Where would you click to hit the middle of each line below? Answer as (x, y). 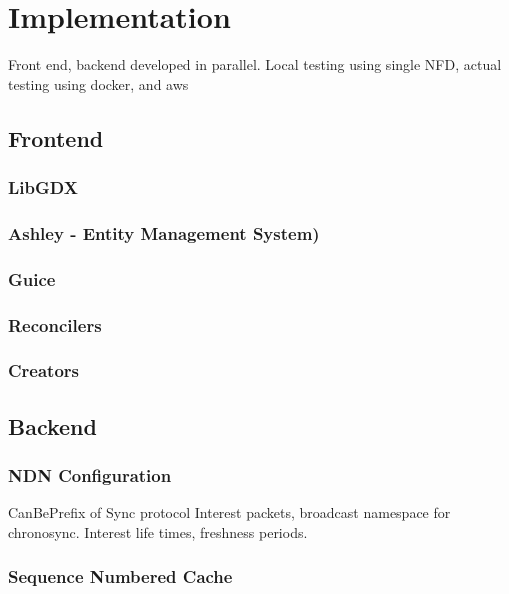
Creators (44, 370)
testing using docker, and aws (98, 83)
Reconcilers (55, 324)
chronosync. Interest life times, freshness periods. (158, 531)
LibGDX (43, 187)
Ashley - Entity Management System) (164, 232)
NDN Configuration (90, 475)
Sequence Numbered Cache (120, 576)
